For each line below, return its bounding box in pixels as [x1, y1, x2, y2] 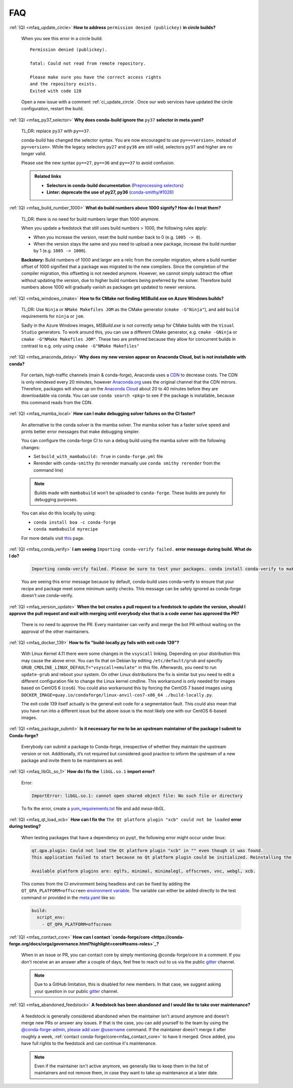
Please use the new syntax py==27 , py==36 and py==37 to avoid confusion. [21, 160, 175, 166]
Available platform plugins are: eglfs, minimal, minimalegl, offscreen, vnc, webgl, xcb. [31, 869, 256, 874]
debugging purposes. [34, 497, 78, 503]
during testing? [9, 823, 41, 829]
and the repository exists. [30, 81, 97, 87]
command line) [33, 467, 63, 473]
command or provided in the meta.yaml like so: [21, 895, 116, 900]
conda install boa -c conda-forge [33, 519, 116, 525]
